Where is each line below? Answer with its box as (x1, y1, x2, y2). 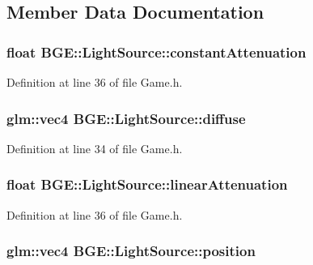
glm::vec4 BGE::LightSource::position (6, 241, 256, 261)
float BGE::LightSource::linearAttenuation (6, 174, 288, 194)
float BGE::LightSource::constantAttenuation (6, 41, 307, 62)
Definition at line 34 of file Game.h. (6, 139, 183, 156)
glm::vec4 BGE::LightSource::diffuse (6, 108, 246, 128)
